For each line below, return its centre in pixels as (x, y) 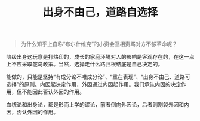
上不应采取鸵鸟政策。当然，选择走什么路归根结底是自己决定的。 (84, 64)
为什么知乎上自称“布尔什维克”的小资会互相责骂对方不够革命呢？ (99, 44)
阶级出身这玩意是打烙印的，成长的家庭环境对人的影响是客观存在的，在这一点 (100, 57)
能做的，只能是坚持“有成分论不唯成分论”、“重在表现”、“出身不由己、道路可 (98, 77)
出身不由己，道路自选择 (100, 12)
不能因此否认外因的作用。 (53, 92)
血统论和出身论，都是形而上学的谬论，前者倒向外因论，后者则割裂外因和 (95, 105)
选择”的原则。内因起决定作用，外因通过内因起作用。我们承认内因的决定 (94, 84)
